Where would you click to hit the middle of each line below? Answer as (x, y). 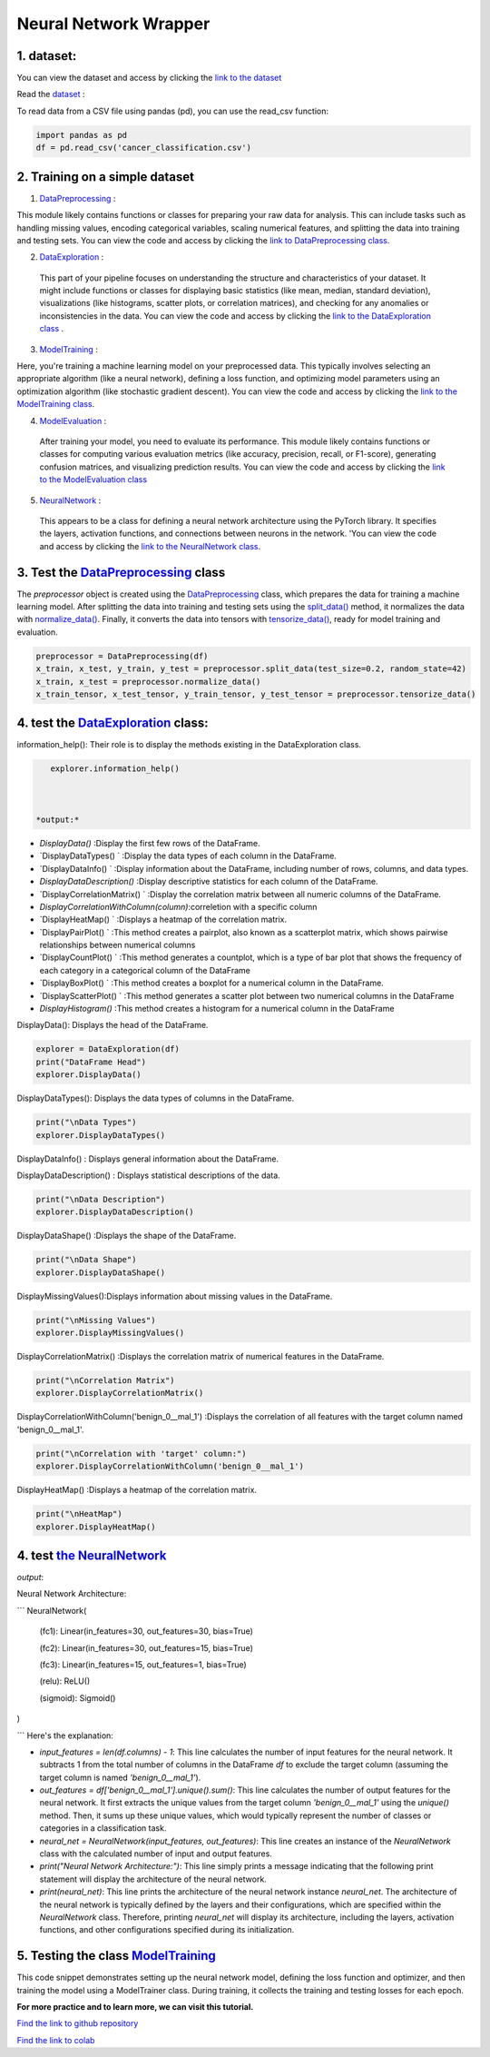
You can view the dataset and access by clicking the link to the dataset (149, 78)
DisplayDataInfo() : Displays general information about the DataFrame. (148, 1159)
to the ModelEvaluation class (93, 480)
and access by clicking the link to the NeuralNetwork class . (150, 546)
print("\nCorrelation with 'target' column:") (141, 1454)
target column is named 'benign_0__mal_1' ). (120, 1777)
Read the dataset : (51, 94)
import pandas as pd (81, 135)
